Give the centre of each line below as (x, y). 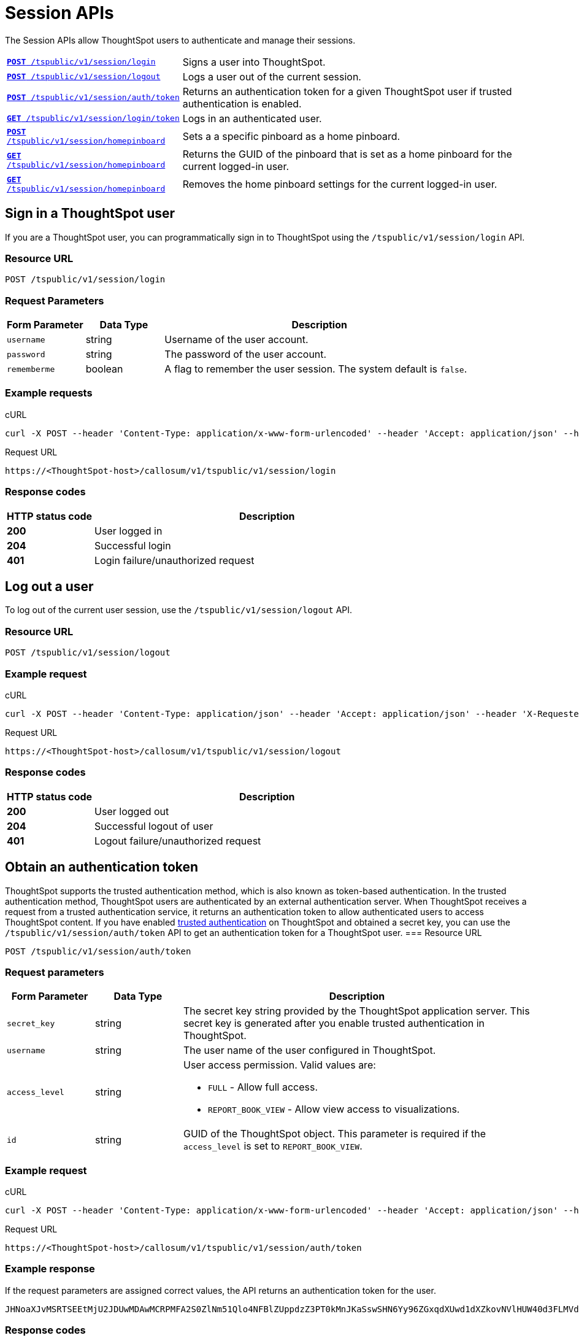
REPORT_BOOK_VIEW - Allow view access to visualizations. (334, 1109)
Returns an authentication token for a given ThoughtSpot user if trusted (347, 91)
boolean (104, 369)
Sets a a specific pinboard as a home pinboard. (291, 136)
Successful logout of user (154, 826)
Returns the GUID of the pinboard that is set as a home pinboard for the (347, 154)
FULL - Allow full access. (263, 1087)
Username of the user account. (236, 340)
